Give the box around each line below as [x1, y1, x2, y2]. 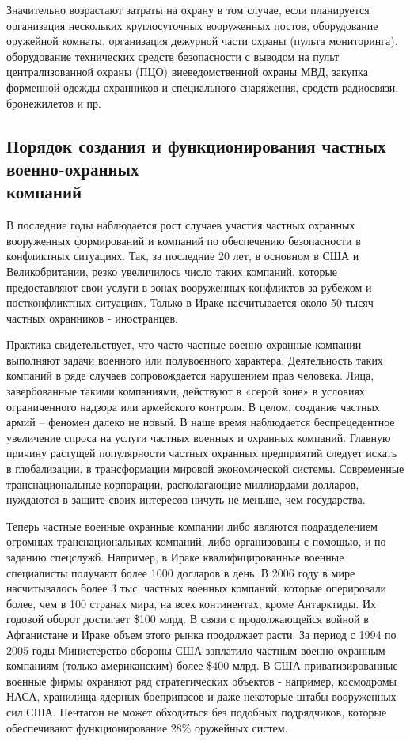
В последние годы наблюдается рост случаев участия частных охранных [6, 217, 355, 233]
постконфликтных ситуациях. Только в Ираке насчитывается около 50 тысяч [6, 294, 374, 311]
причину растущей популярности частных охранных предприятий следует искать [6, 444, 397, 461]
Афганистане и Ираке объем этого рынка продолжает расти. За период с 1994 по [6, 626, 397, 642]
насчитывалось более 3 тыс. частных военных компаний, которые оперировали [6, 580, 387, 596]
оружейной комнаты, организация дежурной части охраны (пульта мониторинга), [6, 32, 398, 49]
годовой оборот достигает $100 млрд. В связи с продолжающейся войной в [6, 611, 369, 627]
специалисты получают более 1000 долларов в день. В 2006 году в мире [6, 564, 355, 580]
